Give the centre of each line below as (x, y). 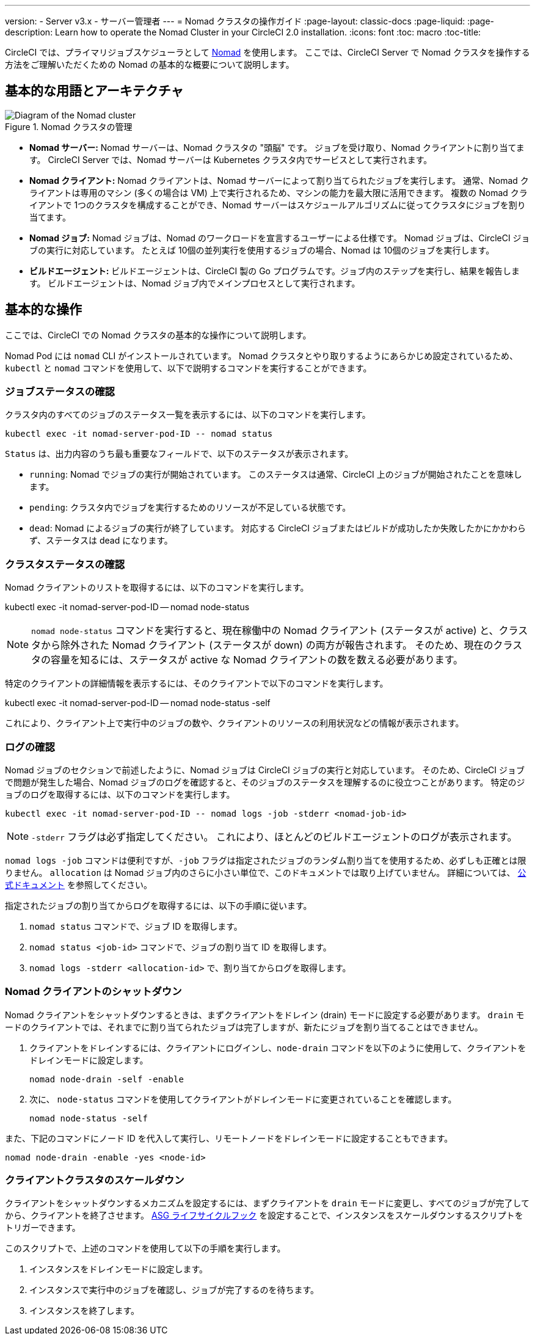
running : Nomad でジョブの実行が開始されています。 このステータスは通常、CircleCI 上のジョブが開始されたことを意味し (276, 475)
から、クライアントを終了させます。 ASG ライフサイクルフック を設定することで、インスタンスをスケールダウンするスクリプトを (264, 1216)
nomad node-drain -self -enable (107, 1079)
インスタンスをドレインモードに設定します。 (119, 1269)
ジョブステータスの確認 (60, 392)
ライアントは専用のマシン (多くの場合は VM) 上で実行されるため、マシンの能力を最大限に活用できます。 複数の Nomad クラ (278, 192)
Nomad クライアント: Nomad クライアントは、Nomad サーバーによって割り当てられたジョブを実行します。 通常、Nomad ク (279, 180)
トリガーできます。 (43, 1228)
